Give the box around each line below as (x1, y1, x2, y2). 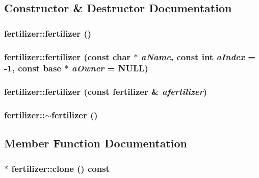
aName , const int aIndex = (141, 50, 255, 63)
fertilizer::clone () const (11, 162, 110, 174)
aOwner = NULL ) (71, 62, 148, 74)
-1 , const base (4, 62, 62, 74)
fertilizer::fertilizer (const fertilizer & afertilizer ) (4, 85, 208, 98)
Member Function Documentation (4, 135, 188, 151)
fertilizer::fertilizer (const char (4, 50, 131, 63)
